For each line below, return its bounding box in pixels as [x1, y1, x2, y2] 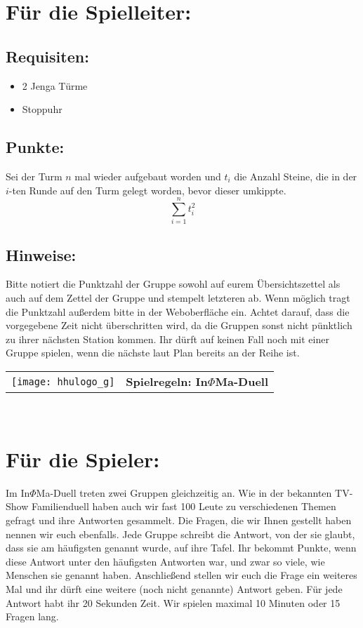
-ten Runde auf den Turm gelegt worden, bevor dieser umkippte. [8, 182, 286, 197]
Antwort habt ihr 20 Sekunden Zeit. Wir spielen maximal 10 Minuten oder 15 [6, 595, 341, 610]
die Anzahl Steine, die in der [234, 168, 357, 183]
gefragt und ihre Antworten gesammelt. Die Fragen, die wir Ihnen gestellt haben [6, 512, 352, 527]
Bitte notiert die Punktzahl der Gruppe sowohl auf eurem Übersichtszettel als [6, 276, 341, 291]
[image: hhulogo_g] [11, 375, 115, 387]
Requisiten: [6, 45, 89, 67]
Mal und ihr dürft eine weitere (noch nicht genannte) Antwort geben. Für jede [6, 581, 343, 596]
